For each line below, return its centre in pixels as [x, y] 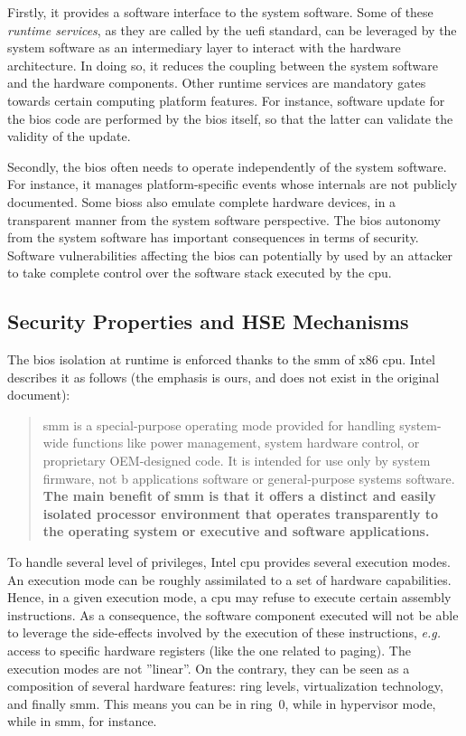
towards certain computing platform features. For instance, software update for [226, 100]
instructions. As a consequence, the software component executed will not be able [233, 614]
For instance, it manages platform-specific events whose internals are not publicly [233, 184]
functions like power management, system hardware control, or [246, 443]
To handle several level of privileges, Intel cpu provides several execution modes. [229, 562]
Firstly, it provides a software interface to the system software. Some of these [220, 12]
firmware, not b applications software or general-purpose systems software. [249, 478]
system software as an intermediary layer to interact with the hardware [204, 47]
